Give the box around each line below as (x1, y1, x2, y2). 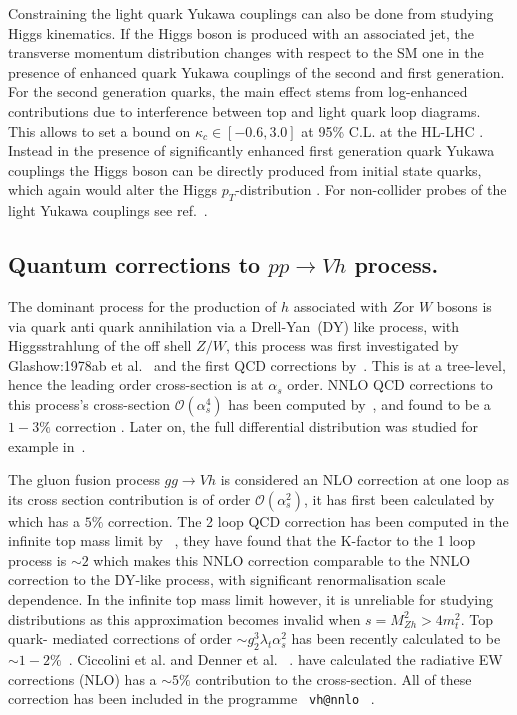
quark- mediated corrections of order (8, 628, 232, 649)
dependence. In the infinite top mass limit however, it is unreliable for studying (8, 589, 494, 610)
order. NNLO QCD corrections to (287, 374, 493, 395)
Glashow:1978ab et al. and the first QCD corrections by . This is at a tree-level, (8, 354, 506, 375)
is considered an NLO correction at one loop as (220, 469, 509, 490)
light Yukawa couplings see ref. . (8, 200, 208, 221)
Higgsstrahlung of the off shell (8, 335, 192, 356)
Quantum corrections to (8, 249, 261, 280)
